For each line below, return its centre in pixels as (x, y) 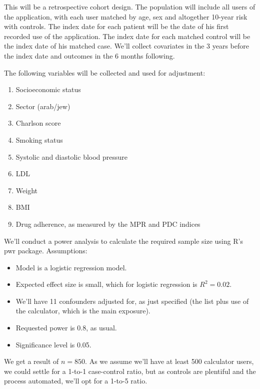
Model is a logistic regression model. (71, 267)
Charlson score (38, 123)
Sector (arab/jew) (43, 106)
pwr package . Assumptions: (46, 251)
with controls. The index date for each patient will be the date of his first (116, 26)
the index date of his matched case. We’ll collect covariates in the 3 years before (126, 46)
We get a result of (31, 361)
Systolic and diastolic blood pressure (72, 156)
